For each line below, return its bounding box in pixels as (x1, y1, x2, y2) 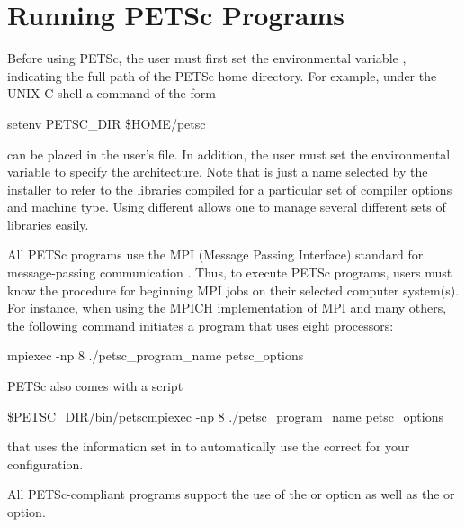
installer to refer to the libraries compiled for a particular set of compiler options (7, 179, 452, 198)
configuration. (7, 454, 84, 473)
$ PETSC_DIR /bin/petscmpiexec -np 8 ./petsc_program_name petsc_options (7, 406, 443, 425)
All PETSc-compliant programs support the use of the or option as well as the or (7, 485, 455, 504)
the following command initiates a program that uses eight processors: (7, 315, 394, 334)
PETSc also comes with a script (7, 377, 183, 395)
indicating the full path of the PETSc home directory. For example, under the (7, 66, 437, 85)
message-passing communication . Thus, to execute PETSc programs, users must (7, 263, 452, 282)
